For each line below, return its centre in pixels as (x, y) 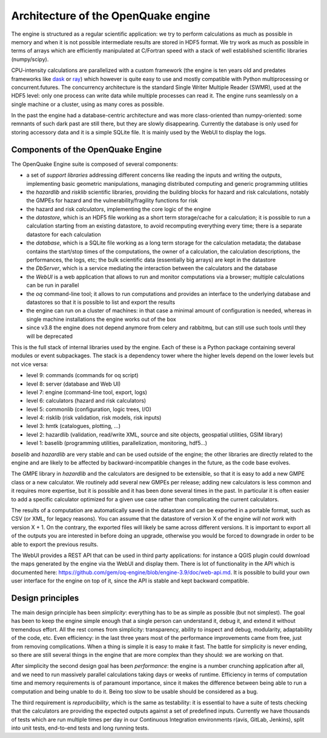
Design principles (45, 598)
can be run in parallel (53, 285)
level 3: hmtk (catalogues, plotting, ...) (74, 426)
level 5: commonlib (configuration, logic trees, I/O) (89, 409)
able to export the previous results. (55, 544)
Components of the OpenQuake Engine (87, 149)
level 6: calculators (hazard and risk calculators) (86, 401)
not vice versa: (30, 364)
